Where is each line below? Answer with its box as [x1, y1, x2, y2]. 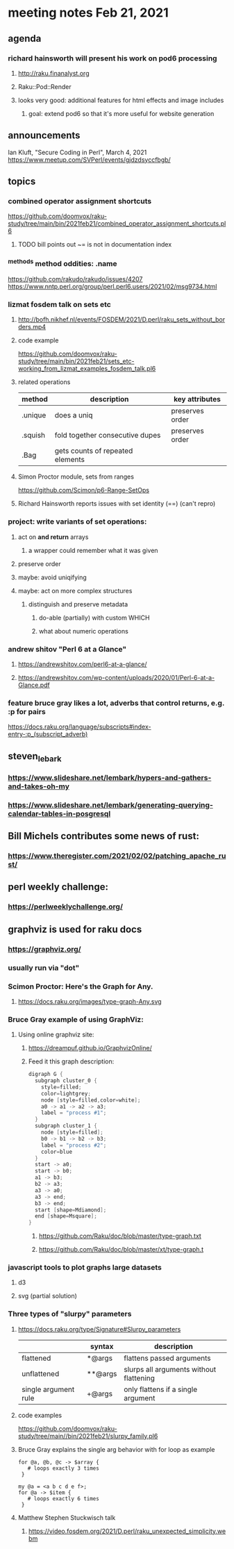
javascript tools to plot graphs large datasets [8, 1263, 162, 1273]
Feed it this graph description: [28, 1057, 115, 1066]
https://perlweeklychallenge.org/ [8, 902, 124, 911]
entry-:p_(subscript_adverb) [8, 730, 88, 738]
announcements [8, 130, 81, 142]
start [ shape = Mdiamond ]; [34, 1207, 107, 1213]
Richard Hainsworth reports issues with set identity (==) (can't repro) [17, 499, 216, 508]
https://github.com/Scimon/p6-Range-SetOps [17, 486, 150, 495]
